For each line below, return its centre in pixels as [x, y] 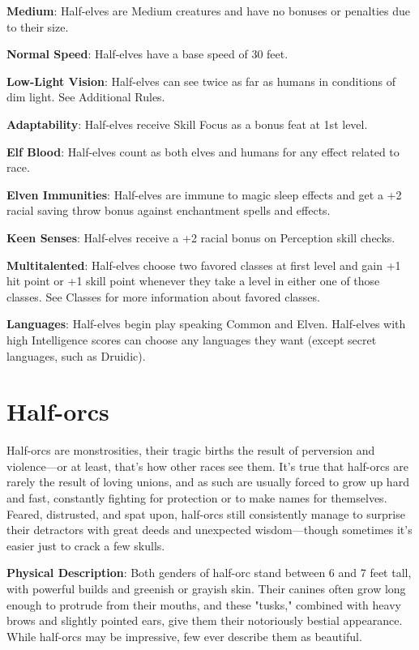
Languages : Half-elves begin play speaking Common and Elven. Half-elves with [206, 324]
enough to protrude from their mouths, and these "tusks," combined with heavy [204, 604]
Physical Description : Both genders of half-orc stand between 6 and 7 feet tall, [209, 573]
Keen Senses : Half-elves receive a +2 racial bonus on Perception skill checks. [201, 237]
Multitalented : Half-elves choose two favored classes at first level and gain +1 [204, 265]
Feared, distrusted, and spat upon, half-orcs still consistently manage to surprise [206, 513]
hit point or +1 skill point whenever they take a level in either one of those [193, 281]
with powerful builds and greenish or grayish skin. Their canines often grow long [206, 588]
